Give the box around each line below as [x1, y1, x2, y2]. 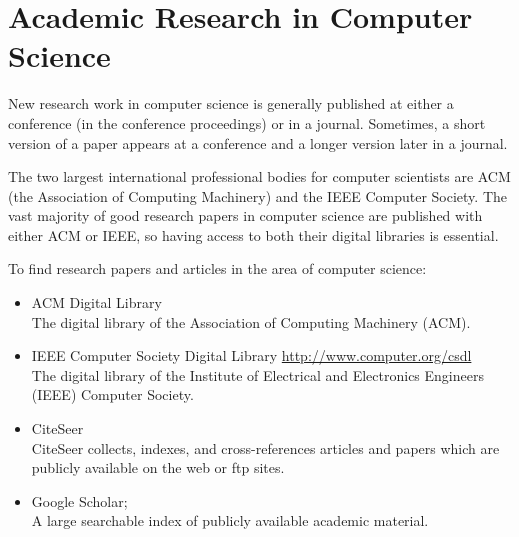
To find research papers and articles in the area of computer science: [8, 258, 427, 279]
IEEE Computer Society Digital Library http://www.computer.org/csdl [31, 345, 472, 366]
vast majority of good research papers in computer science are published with [8, 205, 483, 226]
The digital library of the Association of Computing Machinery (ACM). [31, 311, 471, 332]
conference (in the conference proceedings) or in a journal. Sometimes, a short [8, 112, 486, 133]
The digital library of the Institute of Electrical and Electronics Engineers [31, 364, 484, 385]
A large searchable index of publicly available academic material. [31, 510, 429, 531]
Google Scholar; [31, 490, 128, 511]
